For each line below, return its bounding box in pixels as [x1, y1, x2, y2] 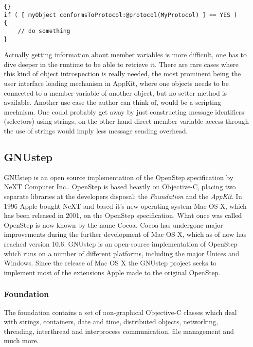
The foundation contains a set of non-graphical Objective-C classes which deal [4, 307, 237, 317]
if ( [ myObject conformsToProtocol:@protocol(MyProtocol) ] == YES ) [4, 11, 237, 18]
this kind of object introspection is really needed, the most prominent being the [4, 68, 241, 79]
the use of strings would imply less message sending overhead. [4, 126, 188, 136]
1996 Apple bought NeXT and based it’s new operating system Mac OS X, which [4, 200, 247, 211]
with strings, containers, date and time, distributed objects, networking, [4, 316, 218, 327]
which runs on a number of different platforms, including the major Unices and [4, 248, 239, 258]
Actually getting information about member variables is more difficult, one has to [4, 50, 247, 60]
